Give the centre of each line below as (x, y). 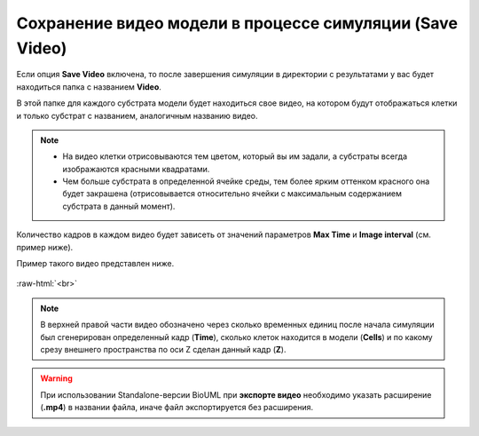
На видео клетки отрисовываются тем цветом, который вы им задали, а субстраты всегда (235, 156)
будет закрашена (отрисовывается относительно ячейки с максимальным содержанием (232, 194)
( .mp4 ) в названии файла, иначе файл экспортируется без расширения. (177, 408)
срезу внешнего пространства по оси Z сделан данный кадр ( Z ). (163, 349)
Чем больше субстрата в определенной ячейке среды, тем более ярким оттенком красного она (246, 181)
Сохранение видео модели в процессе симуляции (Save (237, 23)
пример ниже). (45, 247)
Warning (56, 378)
